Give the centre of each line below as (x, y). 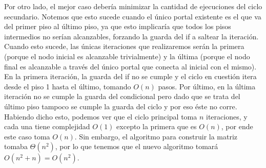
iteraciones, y (227, 116)
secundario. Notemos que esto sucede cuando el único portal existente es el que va (133, 16)
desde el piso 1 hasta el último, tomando (68, 86)
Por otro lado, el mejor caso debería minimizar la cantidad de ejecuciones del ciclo (133, 6)
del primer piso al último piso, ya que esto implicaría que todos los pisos (118, 26)
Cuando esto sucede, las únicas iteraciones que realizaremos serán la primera (124, 46)
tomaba (16, 146)
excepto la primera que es (157, 126)
